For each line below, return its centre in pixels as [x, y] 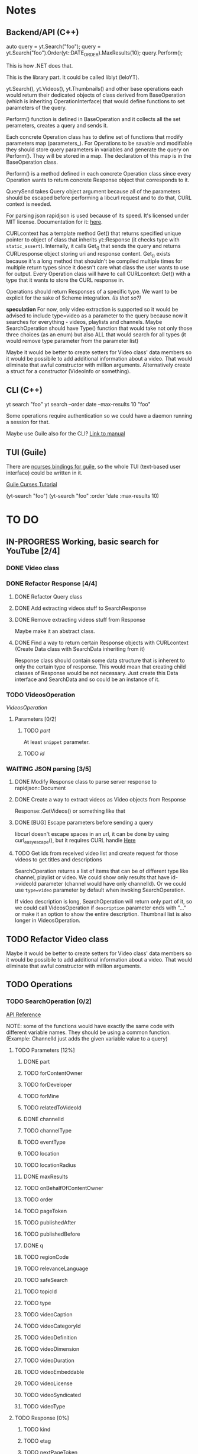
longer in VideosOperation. [48, 921]
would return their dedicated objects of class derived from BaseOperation [96, 95]
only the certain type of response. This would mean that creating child [100, 666]
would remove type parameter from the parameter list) [72, 341]
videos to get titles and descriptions [58, 860]
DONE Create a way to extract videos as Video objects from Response [100, 800]
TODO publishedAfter [50, 1222]
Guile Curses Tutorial [32, 485]
